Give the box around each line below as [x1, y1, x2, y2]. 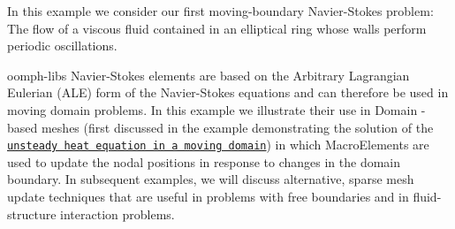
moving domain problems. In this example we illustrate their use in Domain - [7, 100, 426, 118]
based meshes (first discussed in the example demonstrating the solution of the [7, 118, 434, 136]
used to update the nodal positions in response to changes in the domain [7, 152, 401, 171]
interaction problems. [60, 204, 175, 223]
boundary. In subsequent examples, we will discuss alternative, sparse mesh [7, 170, 414, 188]
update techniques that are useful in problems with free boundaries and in [7, 187, 409, 205]
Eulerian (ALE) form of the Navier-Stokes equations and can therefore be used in [7, 83, 449, 102]
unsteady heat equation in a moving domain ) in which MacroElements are [7, 135, 429, 154]
